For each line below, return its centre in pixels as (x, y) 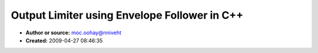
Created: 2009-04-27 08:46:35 (64, 40)
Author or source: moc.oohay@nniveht (74, 33)
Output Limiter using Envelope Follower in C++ (127, 15)
